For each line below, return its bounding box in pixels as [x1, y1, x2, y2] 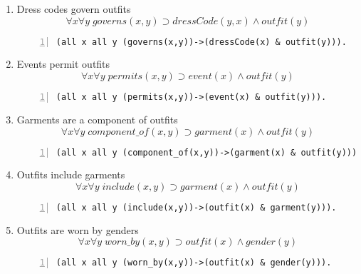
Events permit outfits [16, 56, 110, 71]
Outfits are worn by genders [16, 222, 139, 237]
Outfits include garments [16, 167, 125, 182]
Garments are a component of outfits [16, 111, 178, 126]
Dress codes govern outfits [16, 1, 131, 16]
